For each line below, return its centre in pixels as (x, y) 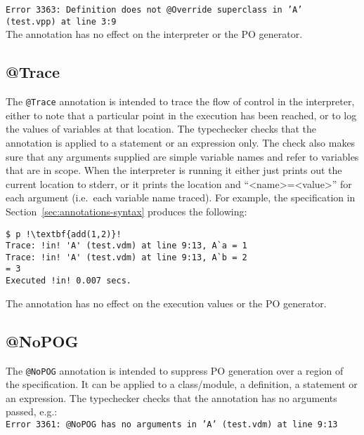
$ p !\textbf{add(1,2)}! (64, 234)
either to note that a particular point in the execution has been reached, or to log (181, 115)
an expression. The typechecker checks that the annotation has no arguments (171, 397)
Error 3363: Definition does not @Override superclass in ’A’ (154, 10)
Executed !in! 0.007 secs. (69, 281)
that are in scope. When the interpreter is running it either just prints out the (174, 170)
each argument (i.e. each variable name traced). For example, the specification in (181, 198)
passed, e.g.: (32, 411)
